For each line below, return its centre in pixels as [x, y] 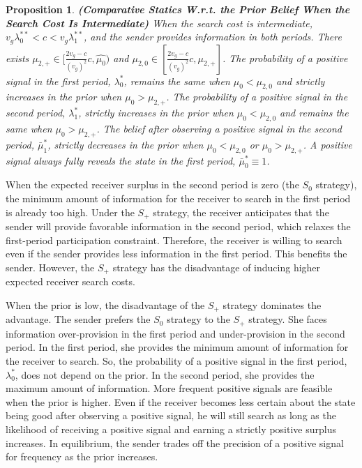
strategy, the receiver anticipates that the [241, 212]
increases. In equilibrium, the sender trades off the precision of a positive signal [175, 443]
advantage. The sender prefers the [78, 319]
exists [17, 58]
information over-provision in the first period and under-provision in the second [175, 333]
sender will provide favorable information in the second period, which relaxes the [178, 226]
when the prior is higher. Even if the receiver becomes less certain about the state [181, 401]
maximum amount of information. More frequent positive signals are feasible [169, 388]
